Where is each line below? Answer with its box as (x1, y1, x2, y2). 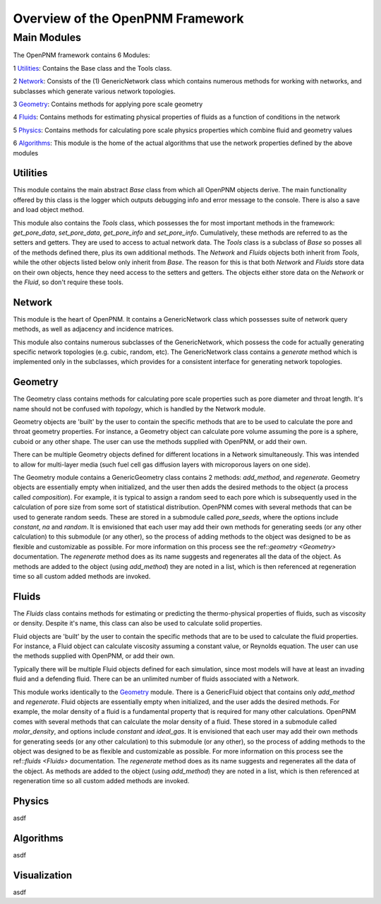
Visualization (13, 869, 73, 881)
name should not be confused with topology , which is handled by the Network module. (13, 404, 266, 413)
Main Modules (13, 31, 81, 44)
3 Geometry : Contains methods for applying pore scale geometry (13, 100, 203, 108)
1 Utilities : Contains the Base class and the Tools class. (13, 64, 172, 72)
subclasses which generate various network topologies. (13, 87, 176, 95)
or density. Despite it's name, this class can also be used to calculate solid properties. (13, 619, 262, 628)
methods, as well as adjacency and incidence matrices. (13, 325, 174, 334)
